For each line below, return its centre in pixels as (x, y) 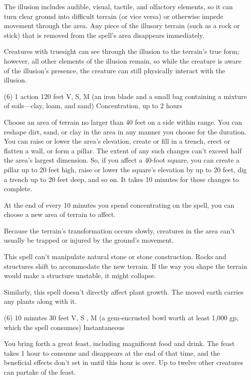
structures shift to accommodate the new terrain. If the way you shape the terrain (125, 266)
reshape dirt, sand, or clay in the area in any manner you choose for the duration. (125, 131)
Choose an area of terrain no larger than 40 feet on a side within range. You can (123, 122)
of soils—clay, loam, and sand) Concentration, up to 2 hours (93, 106)
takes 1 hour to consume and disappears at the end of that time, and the (112, 353)
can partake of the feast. (40, 372)
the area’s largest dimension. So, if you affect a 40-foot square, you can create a (122, 160)
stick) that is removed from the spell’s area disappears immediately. (104, 35)
